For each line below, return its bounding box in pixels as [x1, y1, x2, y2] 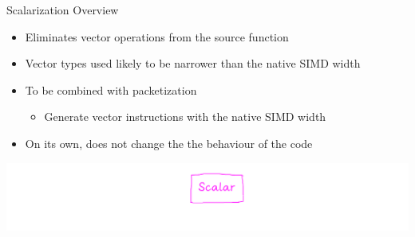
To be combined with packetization [25, 81, 197, 98]
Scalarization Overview [6, 2, 119, 17]
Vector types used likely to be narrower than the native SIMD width [25, 55, 361, 72]
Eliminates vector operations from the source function [25, 28, 289, 45]
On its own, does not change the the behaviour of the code [25, 134, 313, 151]
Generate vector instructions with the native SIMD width [44, 108, 326, 125]
